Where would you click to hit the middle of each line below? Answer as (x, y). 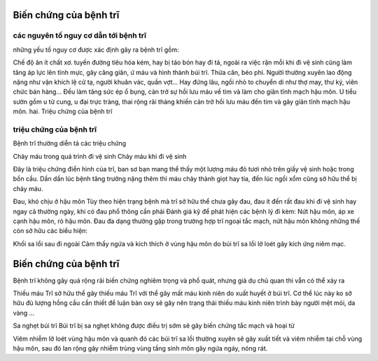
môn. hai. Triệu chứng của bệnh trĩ (63, 111)
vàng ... (24, 313)
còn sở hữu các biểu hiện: (50, 231)
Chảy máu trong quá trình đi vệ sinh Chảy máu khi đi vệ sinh (100, 156)
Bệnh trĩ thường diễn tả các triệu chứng (69, 143)
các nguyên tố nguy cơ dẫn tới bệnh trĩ (80, 36)
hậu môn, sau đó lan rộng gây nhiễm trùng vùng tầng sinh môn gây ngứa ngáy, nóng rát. (140, 348)
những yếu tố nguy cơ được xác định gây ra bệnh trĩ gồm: (96, 50)
